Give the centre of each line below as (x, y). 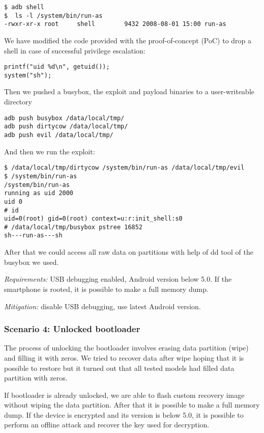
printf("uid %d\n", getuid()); (57, 67)
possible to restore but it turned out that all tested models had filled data (119, 368)
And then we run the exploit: (50, 151)
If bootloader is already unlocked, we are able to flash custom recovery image (124, 395)
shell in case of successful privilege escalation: (75, 50)
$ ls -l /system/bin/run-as (53, 16)
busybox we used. (32, 262)
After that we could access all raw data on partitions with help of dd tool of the (129, 252)
